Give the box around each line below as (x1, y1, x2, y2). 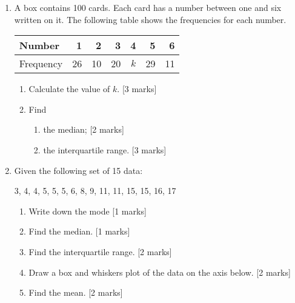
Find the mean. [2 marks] (28, 286, 123, 299)
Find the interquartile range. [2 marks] (28, 245, 172, 258)
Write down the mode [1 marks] (28, 204, 147, 217)
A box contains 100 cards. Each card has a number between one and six (14, 1, 282, 13)
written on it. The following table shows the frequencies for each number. (14, 13, 287, 25)
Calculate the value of (28, 82, 110, 95)
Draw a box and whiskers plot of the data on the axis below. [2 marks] (28, 265, 291, 278)
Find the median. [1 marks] (28, 225, 130, 238)
